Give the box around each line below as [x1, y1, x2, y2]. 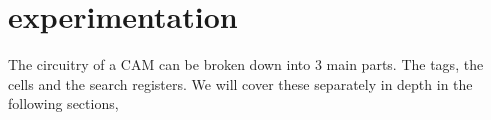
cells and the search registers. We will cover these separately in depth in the [8, 73, 473, 94]
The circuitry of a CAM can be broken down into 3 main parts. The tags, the [8, 54, 484, 75]
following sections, [8, 93, 119, 114]
